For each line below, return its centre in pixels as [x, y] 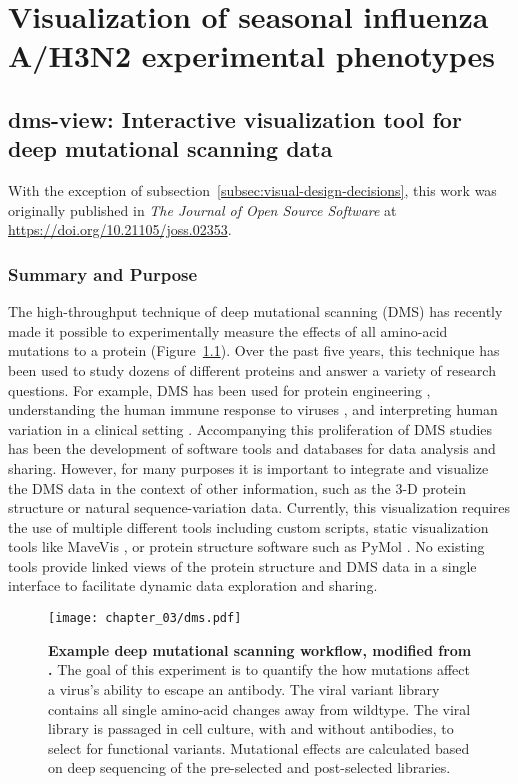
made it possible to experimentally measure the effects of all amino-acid [228, 330]
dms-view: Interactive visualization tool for [235, 118]
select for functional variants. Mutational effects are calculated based [259, 747]
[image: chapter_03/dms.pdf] [145, 618]
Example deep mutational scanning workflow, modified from [260, 649]
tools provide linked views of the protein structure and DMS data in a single [242, 565]
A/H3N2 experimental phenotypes [252, 55]
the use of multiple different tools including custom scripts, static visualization [248, 526]
